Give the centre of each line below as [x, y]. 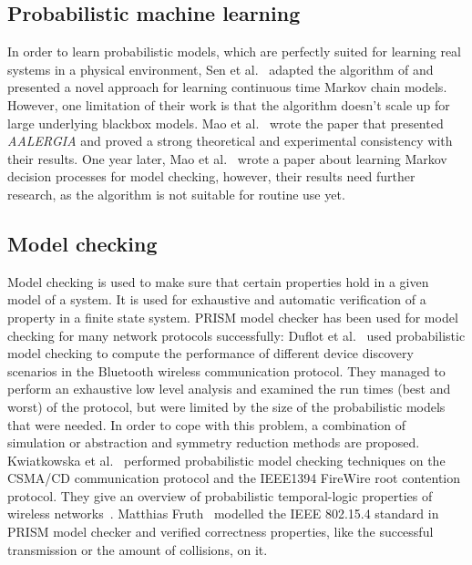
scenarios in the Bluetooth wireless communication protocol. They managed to [226, 370]
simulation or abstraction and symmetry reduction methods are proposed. [214, 442]
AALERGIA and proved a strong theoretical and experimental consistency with [230, 141]
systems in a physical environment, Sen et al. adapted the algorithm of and [221, 69]
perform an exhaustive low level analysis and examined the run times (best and [229, 389]
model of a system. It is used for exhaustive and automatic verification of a [217, 299]
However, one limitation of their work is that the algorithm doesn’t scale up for [229, 104]
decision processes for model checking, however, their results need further [211, 176]
